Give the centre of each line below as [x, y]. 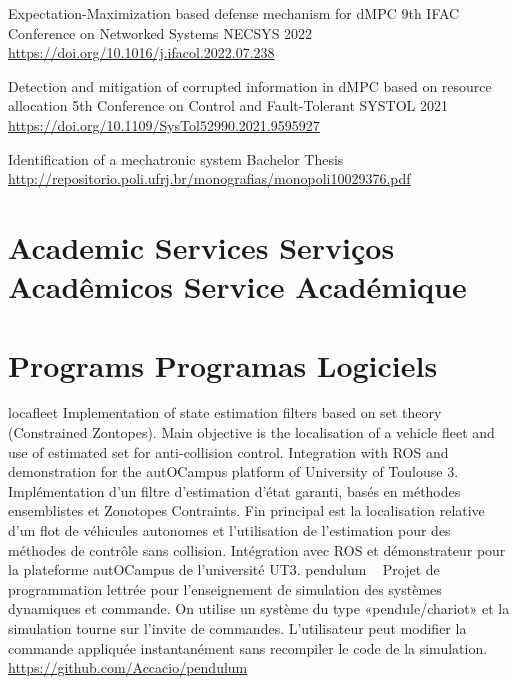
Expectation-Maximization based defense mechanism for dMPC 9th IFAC [234, 13]
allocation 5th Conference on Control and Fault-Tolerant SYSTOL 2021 [228, 105]
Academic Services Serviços [201, 246]
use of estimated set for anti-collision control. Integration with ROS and [228, 451]
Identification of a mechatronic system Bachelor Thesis [176, 158]
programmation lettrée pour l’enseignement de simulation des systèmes [225, 588]
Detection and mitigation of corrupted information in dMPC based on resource [250, 85]
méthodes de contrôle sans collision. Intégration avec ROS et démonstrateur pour [257, 549]
